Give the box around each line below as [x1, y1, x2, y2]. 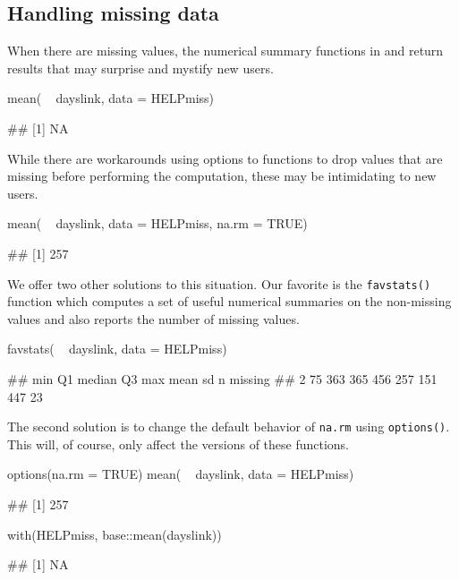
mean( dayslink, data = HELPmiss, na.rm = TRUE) [7, 214, 308, 233]
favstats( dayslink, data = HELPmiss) [7, 339, 227, 358]
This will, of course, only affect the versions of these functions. [7, 434, 350, 453]
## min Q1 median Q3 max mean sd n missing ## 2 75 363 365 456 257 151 [7, 369, 438, 388]
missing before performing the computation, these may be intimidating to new [7, 166, 437, 185]
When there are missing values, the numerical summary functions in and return [7, 41, 444, 60]
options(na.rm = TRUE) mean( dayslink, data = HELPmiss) [7, 465, 354, 483]
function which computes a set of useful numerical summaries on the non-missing [7, 292, 452, 311]
